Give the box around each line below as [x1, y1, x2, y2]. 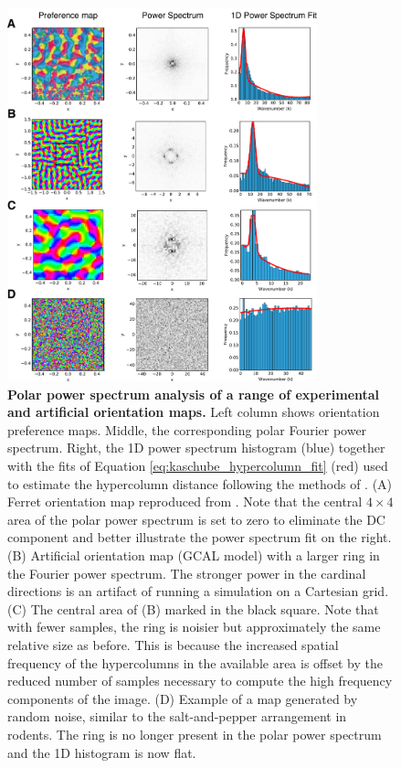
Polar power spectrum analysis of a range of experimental [7, 384, 380, 403]
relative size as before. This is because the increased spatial [7, 635, 339, 654]
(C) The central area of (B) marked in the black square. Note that [7, 599, 379, 618]
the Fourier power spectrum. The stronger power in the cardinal [7, 563, 366, 582]
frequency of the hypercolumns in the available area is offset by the [7, 653, 383, 672]
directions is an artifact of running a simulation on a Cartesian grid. [7, 581, 389, 601]
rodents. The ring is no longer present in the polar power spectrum [7, 724, 382, 743]
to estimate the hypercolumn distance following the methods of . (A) [7, 474, 393, 493]
